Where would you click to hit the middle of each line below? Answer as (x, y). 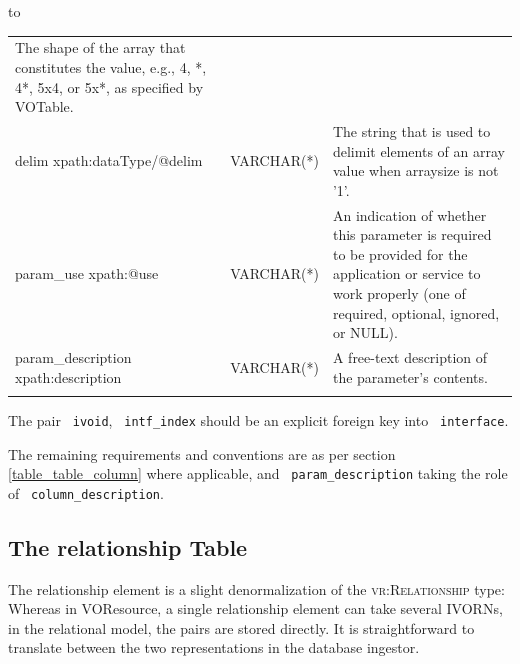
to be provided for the (400, 253)
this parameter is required (412, 234)
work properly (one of (399, 292)
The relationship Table (128, 546)
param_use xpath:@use (87, 273)
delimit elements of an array (418, 150)
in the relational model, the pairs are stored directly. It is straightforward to (241, 627)
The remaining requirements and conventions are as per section (202, 453)
